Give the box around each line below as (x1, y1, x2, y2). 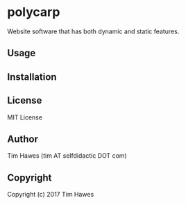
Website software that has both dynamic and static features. (7, 27, 180, 35)
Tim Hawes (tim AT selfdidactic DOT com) (7, 151, 127, 160)
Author (7, 133, 38, 145)
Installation (7, 71, 57, 83)
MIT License (7, 113, 43, 122)
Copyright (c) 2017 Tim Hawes (7, 190, 94, 199)
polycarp (7, 4, 60, 20)
